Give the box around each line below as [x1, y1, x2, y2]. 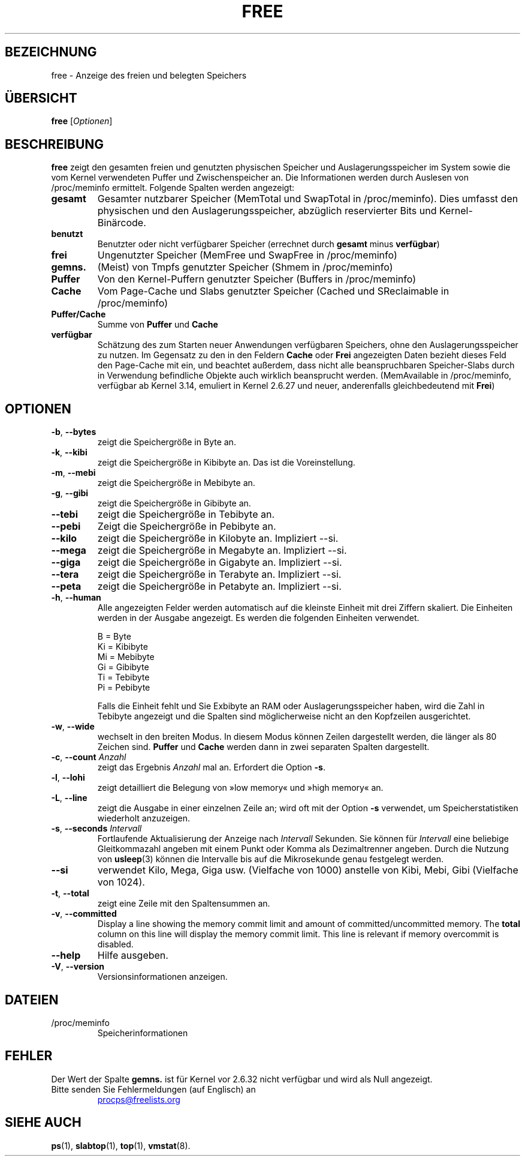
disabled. [97, 939, 134, 950]
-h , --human [51, 592, 101, 603]
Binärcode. [97, 217, 146, 229]
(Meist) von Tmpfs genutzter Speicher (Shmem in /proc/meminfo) [97, 261, 393, 274]
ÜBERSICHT [5, 91, 77, 106]
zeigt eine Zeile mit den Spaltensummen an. [97, 898, 270, 909]
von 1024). [97, 876, 145, 889]
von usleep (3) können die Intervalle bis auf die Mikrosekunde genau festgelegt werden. [97, 854, 443, 865]
